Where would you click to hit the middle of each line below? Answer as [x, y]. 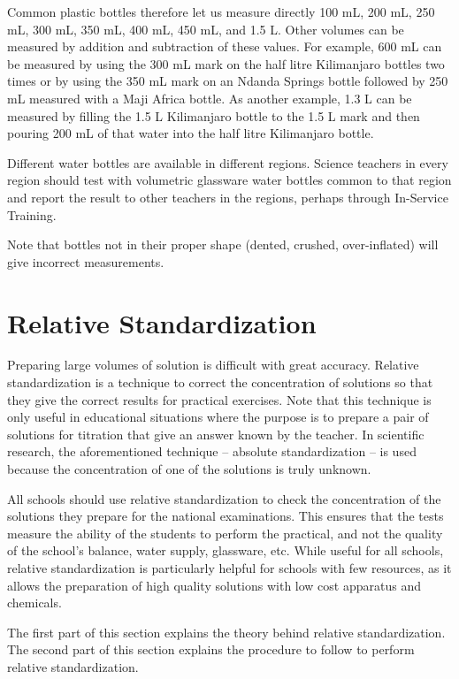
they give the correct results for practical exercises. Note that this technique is [219, 399]
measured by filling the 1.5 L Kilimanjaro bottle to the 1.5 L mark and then [214, 115]
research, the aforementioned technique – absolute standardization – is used [212, 451]
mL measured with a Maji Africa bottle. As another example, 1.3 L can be [210, 98]
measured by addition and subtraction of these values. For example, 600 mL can [225, 46]
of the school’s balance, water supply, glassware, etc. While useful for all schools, [226, 550]
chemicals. [34, 603]
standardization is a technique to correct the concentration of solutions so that [220, 382]
